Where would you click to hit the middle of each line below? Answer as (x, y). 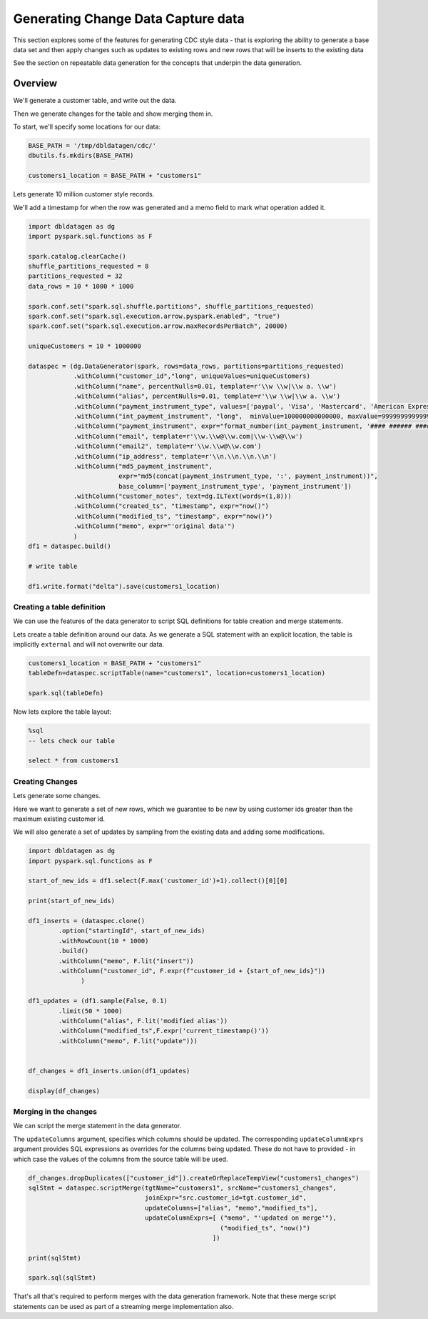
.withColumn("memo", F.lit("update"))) (128, 1041)
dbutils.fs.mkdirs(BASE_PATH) (81, 156)
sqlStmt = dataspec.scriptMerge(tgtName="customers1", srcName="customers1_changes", (182, 1188)
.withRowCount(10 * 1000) (103, 941)
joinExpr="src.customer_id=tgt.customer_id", (225, 1198)
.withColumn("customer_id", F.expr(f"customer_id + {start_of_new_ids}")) (192, 971)
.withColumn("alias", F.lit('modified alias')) (143, 1021)
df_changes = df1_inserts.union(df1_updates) (109, 1071)
